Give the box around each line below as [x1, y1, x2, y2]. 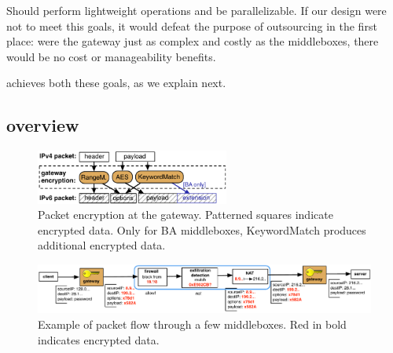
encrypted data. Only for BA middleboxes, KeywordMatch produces [38, 221, 366, 238]
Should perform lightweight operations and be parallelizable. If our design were [6, 2, 387, 18]
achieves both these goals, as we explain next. [6, 75, 226, 91]
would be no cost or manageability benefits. [6, 48, 216, 64]
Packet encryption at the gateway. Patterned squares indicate [38, 206, 333, 223]
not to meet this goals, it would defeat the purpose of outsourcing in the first [6, 17, 377, 34]
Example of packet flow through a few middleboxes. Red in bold [38, 316, 347, 333]
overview [6, 113, 79, 137]
